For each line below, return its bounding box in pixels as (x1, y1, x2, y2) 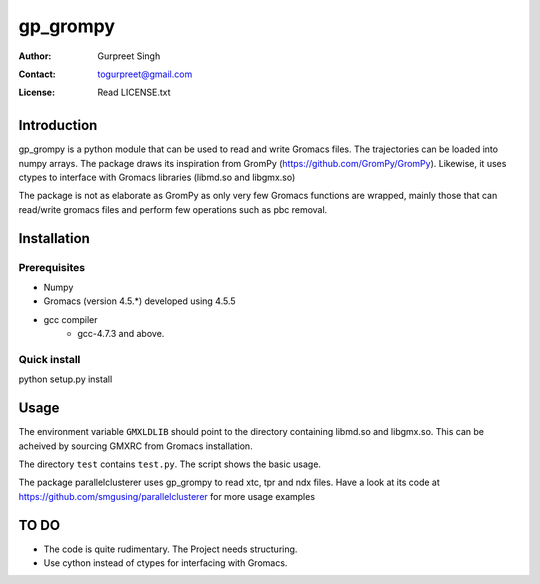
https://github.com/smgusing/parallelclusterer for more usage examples (18, 490, 315, 502)
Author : (18, 50, 52, 62)
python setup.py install (18, 373, 113, 385)
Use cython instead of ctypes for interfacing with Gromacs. (43, 557, 288, 569)
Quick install (18, 352, 81, 366)
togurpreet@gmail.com (97, 68, 193, 80)
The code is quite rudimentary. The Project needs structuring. (43, 543, 298, 555)
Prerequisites (18, 260, 85, 274)
